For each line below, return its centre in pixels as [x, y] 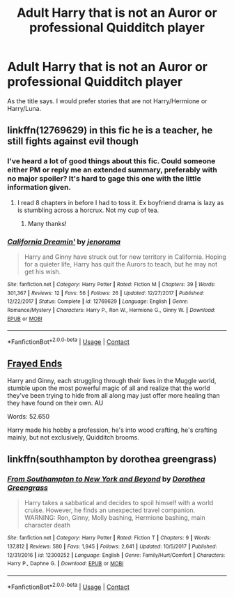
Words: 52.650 [29, 416]
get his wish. [42, 271]
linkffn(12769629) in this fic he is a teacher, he [110, 130]
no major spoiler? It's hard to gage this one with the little [104, 179]
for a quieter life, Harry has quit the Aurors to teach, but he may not [121, 264]
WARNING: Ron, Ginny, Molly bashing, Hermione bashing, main [115, 518]
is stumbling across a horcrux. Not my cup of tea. [88, 210]
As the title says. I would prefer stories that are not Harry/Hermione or [107, 101]
